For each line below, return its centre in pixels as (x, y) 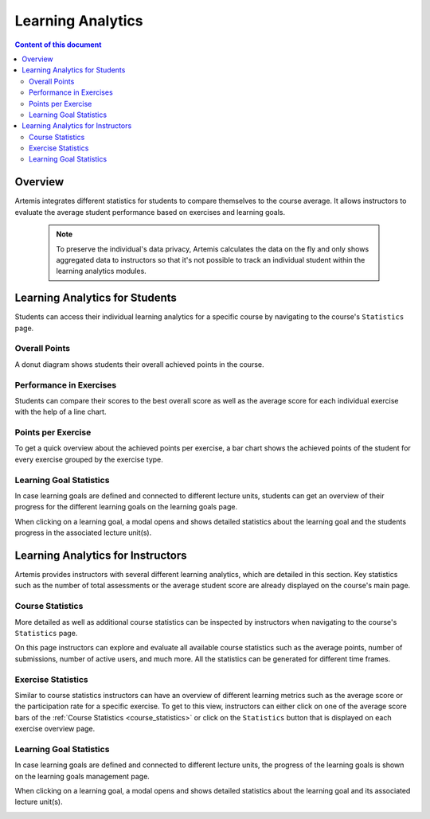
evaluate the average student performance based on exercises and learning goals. (150, 212)
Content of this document (58, 45)
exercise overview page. (55, 729)
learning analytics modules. (101, 271)
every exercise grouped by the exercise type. (89, 459)
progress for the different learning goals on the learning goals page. (126, 507)
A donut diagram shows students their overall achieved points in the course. (139, 364)
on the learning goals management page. (82, 776)
